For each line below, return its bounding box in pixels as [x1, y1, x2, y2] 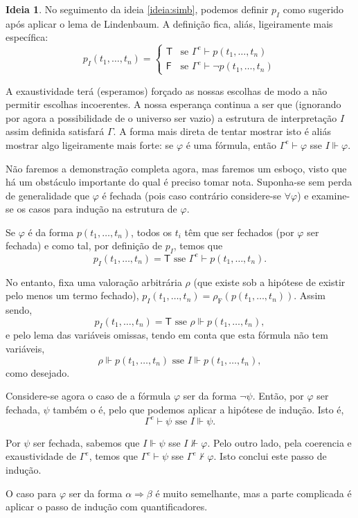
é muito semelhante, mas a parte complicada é [155, 485, 352, 500]
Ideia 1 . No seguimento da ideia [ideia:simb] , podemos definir [6, 2, 269, 16]
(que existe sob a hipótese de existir [193, 274, 346, 289]
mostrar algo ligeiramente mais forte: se [6, 137, 174, 152]
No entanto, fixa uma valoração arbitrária [6, 274, 182, 289]
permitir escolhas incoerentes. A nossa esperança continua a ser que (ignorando [6, 97, 341, 111]
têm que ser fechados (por [184, 224, 294, 239]
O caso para [6, 485, 57, 500]
